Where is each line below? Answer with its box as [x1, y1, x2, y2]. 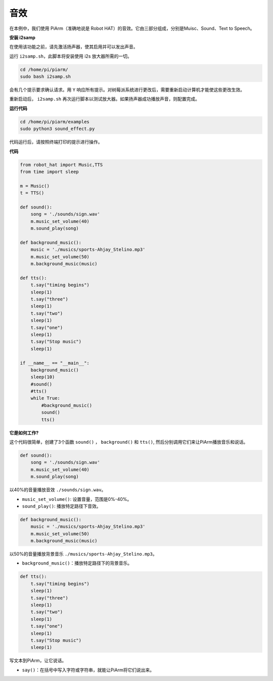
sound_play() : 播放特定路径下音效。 [22, 503, 101, 509]
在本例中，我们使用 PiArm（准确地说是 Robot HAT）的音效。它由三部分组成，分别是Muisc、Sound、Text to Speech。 [9, 25, 255, 31]
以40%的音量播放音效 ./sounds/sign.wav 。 [9, 487, 106, 493]
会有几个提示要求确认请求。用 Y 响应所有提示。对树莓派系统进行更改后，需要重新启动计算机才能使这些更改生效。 [9, 87, 245, 93]
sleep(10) [30, 374, 55, 380]
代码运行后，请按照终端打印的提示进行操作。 [9, 139, 103, 145]
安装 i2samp [9, 34, 35, 40]
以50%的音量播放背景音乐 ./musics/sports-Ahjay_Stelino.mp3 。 [9, 551, 157, 557]
